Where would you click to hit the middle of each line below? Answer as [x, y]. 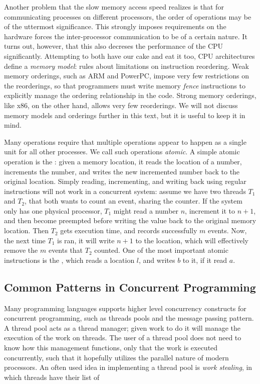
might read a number [146, 210]
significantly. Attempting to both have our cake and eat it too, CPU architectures [129, 56]
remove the [21, 250]
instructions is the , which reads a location [69, 260]
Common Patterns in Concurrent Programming [130, 287]
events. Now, [227, 230]
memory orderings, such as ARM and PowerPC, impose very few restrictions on [126, 76]
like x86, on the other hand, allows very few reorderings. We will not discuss [121, 105]
